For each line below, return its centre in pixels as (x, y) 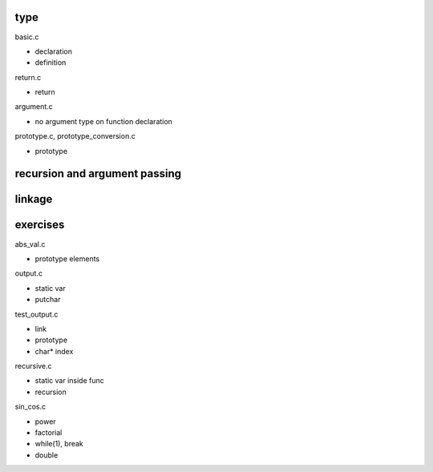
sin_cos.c (30, 407)
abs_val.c (30, 244)
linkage (34, 199)
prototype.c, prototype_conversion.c (75, 136)
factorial (49, 433)
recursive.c (33, 366)
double (47, 455)
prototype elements (67, 258)
